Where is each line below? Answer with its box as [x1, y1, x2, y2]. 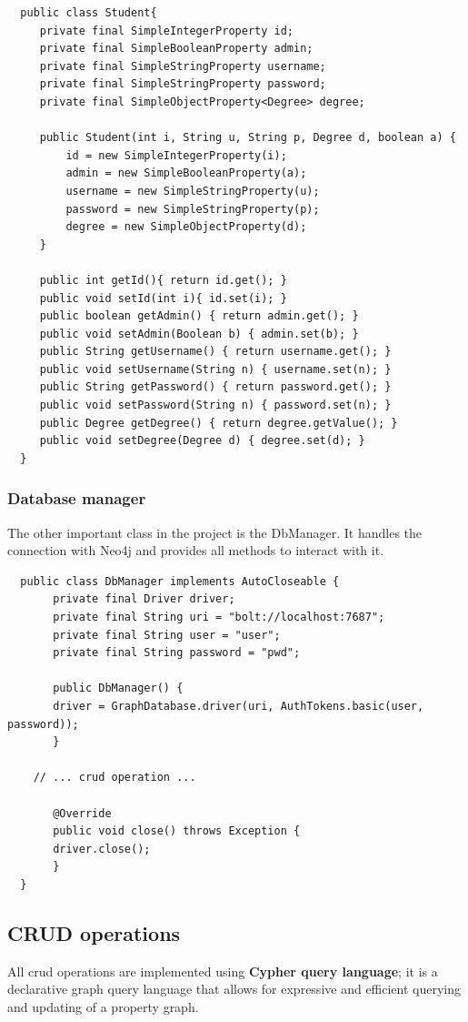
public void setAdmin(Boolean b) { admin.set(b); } [39, 327, 359, 340]
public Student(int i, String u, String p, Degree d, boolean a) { [39, 131, 456, 145]
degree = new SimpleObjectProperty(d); [65, 220, 307, 234]
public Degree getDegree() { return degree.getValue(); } [39, 416, 398, 430]
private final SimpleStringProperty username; [39, 59, 326, 73]
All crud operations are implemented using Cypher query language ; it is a [7, 961, 438, 980]
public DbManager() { [53, 682, 184, 695]
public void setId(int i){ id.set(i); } [39, 291, 287, 305]
